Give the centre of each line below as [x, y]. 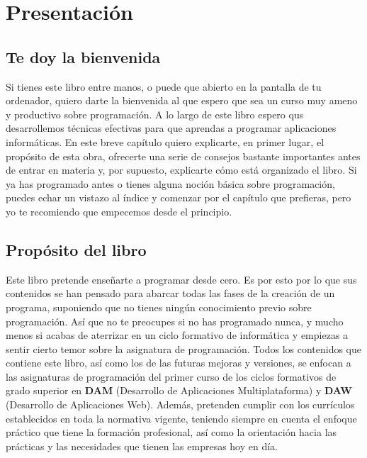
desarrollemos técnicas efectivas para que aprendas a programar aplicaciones [171, 128]
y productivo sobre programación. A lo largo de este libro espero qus [155, 114]
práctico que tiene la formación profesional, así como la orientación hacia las [171, 432]
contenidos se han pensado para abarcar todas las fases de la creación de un [170, 293]
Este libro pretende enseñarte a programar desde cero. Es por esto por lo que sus [181, 279]
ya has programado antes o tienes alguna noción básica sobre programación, [170, 183]
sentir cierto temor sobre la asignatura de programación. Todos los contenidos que [183, 348]
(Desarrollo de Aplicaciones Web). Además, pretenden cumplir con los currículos [180, 404]
